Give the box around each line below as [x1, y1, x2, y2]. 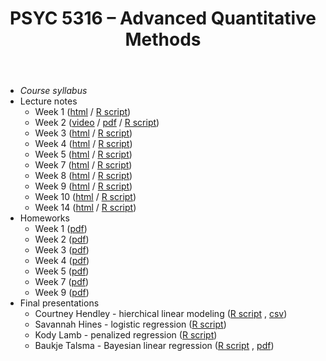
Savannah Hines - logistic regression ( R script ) [34, 318, 227, 331]
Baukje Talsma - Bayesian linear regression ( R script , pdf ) [34, 340, 275, 352]
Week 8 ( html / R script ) [34, 170, 133, 182]
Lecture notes [19, 95, 78, 107]
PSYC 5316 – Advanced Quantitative [9, 7, 317, 30]
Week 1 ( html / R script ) [34, 106, 132, 118]
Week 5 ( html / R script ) [34, 148, 133, 161]
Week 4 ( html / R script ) [34, 138, 133, 150]
